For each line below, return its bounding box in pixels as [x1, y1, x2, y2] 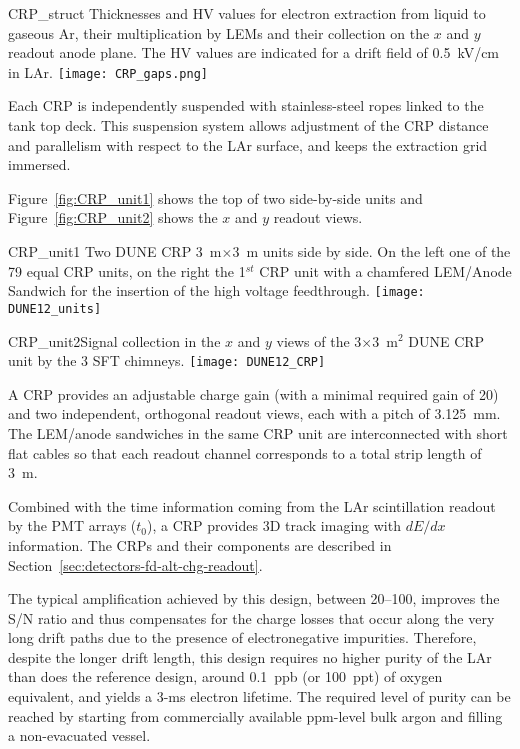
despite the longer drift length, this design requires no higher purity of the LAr [8, 646, 492, 667]
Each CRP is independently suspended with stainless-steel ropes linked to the [8, 95, 484, 116]
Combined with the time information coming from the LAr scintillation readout [8, 495, 496, 516]
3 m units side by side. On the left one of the [232, 241, 511, 261]
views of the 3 [276, 330, 362, 351]
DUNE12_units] [8, 301, 102, 316]
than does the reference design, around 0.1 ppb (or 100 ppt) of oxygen [8, 666, 443, 687]
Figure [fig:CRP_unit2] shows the [8, 207, 218, 228]
